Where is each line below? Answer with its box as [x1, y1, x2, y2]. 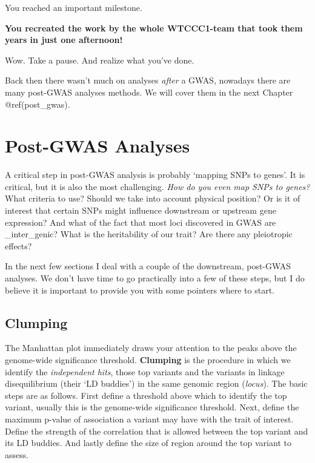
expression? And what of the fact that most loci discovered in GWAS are [5, 215, 276, 228]
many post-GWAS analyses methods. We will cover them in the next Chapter [5, 85, 293, 98]
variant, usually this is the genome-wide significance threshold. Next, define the [5, 401, 299, 413]
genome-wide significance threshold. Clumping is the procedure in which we [5, 353, 291, 366]
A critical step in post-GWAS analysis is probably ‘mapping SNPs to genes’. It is [5, 168, 305, 181]
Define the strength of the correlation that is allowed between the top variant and [5, 424, 308, 437]
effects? [5, 239, 32, 252]
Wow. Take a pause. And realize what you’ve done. [5, 53, 194, 66]
